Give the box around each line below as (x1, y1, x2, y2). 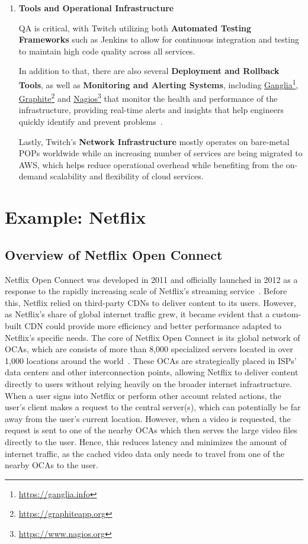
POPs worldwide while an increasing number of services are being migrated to (18, 147, 303, 159)
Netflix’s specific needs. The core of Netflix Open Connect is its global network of (5, 331, 300, 343)
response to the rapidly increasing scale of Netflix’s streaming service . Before (5, 285, 287, 297)
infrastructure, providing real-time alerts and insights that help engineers (18, 104, 284, 116)
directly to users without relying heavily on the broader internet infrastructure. (5, 377, 292, 390)
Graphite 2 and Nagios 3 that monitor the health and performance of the (18, 91, 278, 104)
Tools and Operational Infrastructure (18, 2, 174, 14)
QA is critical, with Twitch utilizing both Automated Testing (18, 21, 252, 34)
